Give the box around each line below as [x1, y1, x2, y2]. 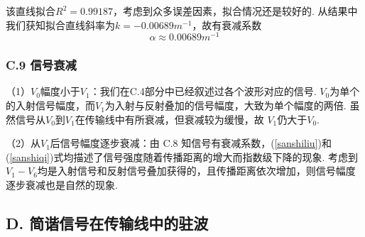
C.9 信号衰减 [6, 56, 77, 74]
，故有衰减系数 [192, 17, 262, 32]
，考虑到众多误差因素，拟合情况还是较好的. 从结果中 [112, 4, 358, 18]
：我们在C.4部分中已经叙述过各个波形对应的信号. [89, 84, 317, 99]
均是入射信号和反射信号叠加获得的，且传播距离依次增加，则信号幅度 [37, 163, 356, 178]
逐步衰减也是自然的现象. [6, 177, 118, 192]
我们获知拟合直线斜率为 [6, 17, 115, 32]
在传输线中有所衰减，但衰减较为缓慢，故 [75, 111, 264, 126]
